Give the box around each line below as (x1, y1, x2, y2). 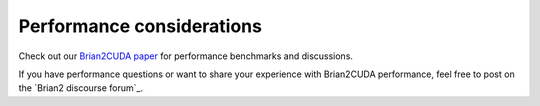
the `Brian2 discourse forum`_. (18, 82, 144, 94)
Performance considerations (18, 15, 262, 37)
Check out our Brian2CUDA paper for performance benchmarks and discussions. (18, 50, 354, 62)
